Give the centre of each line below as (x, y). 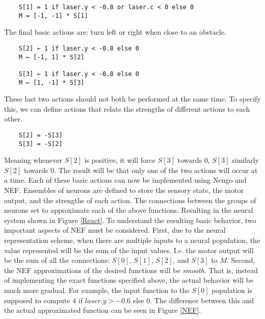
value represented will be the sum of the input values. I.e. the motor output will (129, 250)
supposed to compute (37, 300)
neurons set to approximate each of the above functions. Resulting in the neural (129, 210)
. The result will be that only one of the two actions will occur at (156, 170)
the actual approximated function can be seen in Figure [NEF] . (103, 310)
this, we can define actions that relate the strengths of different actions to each (127, 108)
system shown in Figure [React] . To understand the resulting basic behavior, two (130, 220)
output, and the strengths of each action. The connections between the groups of (130, 200)
